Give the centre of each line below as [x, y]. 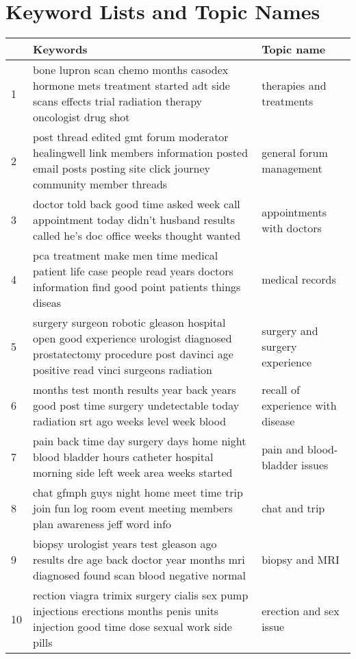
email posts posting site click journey [122, 169]
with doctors [292, 227]
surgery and [290, 330]
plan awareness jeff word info [102, 524]
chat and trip [293, 508]
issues [315, 464]
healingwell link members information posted [141, 153]
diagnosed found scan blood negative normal [139, 575]
